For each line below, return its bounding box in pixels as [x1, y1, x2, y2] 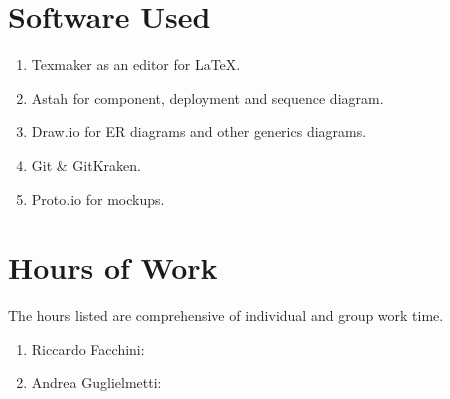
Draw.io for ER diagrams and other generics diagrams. [31, 121, 367, 142]
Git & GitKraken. [31, 154, 141, 175]
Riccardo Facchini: [31, 338, 145, 359]
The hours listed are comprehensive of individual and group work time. [8, 305, 444, 326]
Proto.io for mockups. [31, 188, 165, 209]
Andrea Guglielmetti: [31, 372, 162, 393]
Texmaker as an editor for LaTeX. [31, 54, 241, 75]
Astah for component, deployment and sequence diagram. [31, 87, 384, 108]
